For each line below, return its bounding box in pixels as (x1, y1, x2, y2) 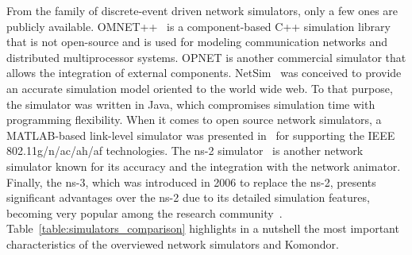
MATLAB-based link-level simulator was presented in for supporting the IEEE (6, 126, 395, 143)
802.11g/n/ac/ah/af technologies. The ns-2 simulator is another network (6, 142, 364, 159)
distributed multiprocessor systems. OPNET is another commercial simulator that (6, 48, 406, 65)
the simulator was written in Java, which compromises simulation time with (6, 95, 375, 112)
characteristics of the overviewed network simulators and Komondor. (6, 235, 339, 252)
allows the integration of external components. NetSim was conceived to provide (6, 64, 402, 81)
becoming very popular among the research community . (6, 204, 283, 221)
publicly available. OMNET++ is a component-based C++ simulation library (6, 17, 391, 34)
